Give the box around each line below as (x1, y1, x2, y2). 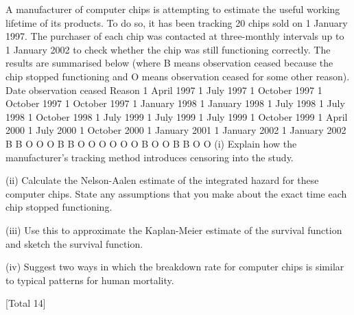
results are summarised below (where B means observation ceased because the (5, 56, 333, 70)
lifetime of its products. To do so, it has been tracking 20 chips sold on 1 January (5, 15, 348, 30)
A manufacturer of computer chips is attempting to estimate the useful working (5, 2, 340, 16)
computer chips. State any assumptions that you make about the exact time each (5, 186, 347, 200)
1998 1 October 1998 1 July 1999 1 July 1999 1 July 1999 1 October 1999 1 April (5, 109, 348, 124)
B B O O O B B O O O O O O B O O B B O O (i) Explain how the (5, 136, 297, 150)
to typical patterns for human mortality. (5, 272, 174, 287)
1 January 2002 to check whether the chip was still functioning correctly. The (5, 42, 331, 56)
